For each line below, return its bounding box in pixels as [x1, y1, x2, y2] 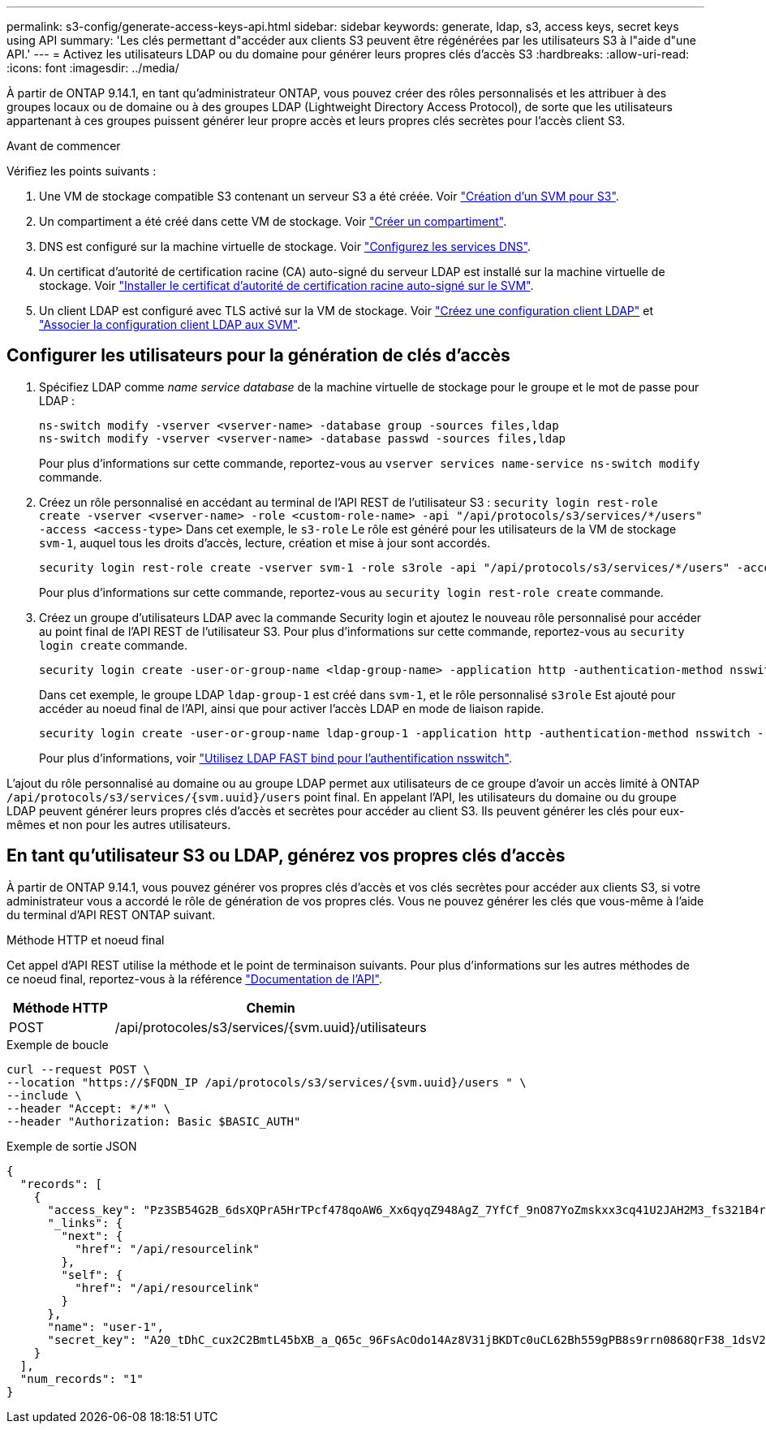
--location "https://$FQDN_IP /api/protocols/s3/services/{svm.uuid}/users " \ [6, 1075, 527, 1089]
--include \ [6, 1088, 82, 1102]
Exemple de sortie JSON [6, 1138, 137, 1153]
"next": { [61, 1229, 123, 1242]
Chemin [246, 999, 295, 1016]
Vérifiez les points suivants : [6, 164, 157, 178]
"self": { [61, 1268, 123, 1281]
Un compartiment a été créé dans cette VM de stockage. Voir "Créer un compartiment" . [39, 214, 507, 228]
